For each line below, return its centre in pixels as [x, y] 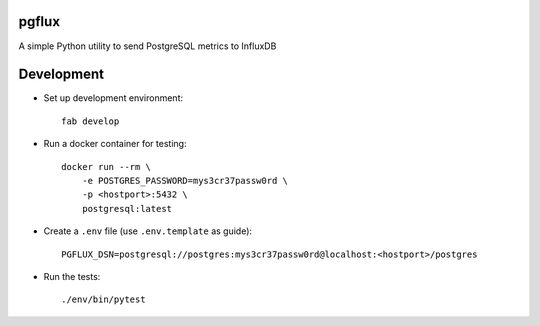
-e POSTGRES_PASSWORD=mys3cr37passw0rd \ [185, 180]
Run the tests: [72, 276]
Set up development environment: [113, 98]
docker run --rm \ [106, 166]
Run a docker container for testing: [115, 144]
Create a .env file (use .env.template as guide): [148, 231]
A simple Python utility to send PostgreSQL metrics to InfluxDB [147, 46]
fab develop [90, 121]
